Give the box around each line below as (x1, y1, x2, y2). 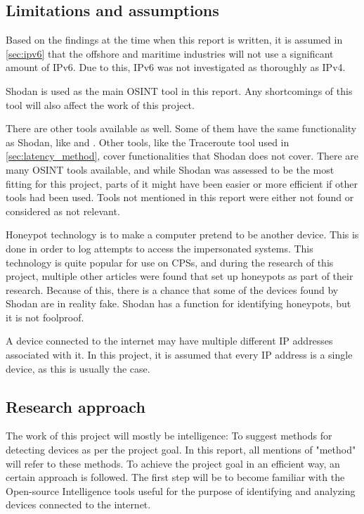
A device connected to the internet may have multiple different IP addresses (6, 333, 333, 348)
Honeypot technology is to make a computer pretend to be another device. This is (6, 227, 359, 242)
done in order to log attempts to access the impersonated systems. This (6, 240, 313, 255)
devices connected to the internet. (6, 497, 151, 512)
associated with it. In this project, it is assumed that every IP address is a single (6, 347, 353, 362)
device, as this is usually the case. (6, 361, 150, 375)
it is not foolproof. (6, 309, 84, 324)
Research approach (6, 395, 145, 417)
